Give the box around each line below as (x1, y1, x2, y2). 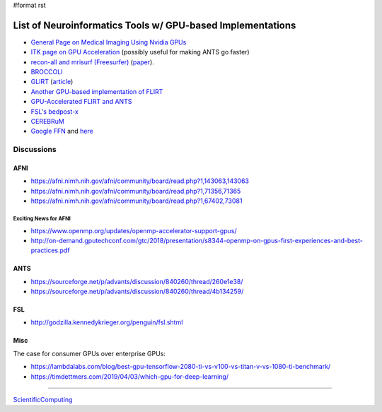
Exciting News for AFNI (13, 215, 71, 222)
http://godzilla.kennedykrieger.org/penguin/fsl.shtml (30, 318, 183, 326)
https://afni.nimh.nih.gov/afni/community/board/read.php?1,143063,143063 (30, 177, 250, 185)
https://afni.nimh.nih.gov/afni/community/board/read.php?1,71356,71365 (30, 187, 241, 195)
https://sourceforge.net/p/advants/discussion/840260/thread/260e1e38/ (30, 277, 243, 286)
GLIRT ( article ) (30, 78, 74, 86)
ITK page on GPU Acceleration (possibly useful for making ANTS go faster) (30, 48, 250, 57)
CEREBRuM (30, 117, 65, 126)
